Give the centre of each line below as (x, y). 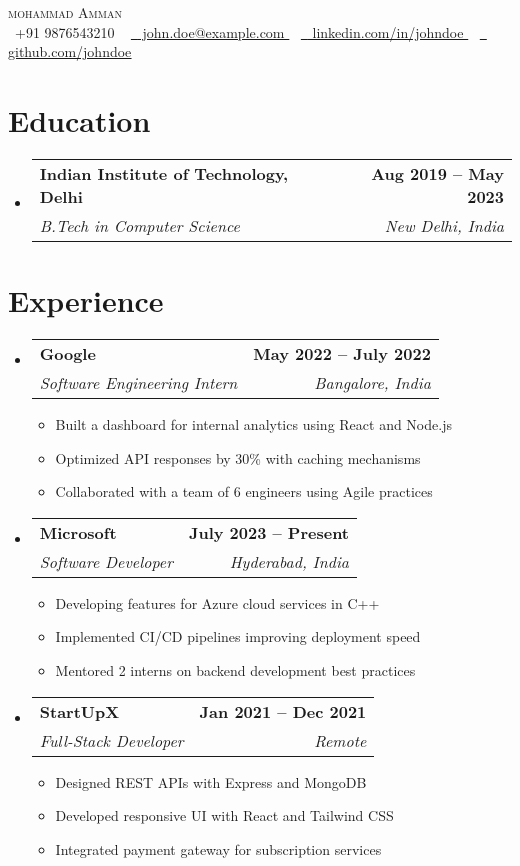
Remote (340, 740)
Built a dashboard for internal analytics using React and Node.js (253, 424)
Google (67, 354)
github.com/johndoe (70, 51)
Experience (86, 300)
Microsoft (78, 532)
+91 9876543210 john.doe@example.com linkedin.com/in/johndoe (239, 31)
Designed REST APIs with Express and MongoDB (211, 781)
